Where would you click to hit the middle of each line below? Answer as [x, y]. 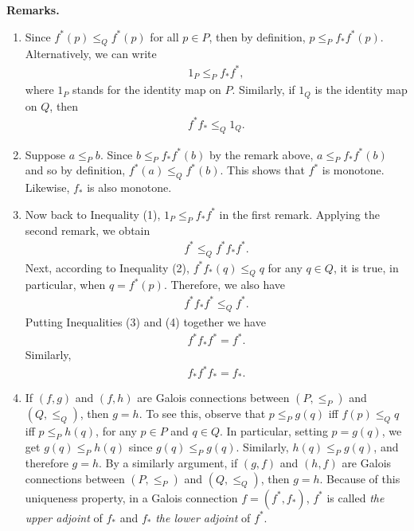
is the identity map [361, 90]
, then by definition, [257, 36]
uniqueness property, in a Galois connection [131, 497]
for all [164, 36]
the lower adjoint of [203, 517]
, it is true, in [366, 267]
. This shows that [262, 170]
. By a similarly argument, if [168, 463]
